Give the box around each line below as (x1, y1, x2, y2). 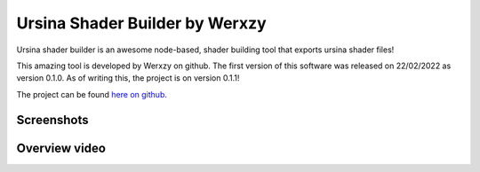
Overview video (16, 140, 107, 155)
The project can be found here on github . (16, 89, 168, 99)
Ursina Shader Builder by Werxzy (16, 13, 267, 33)
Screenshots (16, 112, 89, 128)
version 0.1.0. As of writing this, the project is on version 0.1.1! (16, 73, 240, 83)
